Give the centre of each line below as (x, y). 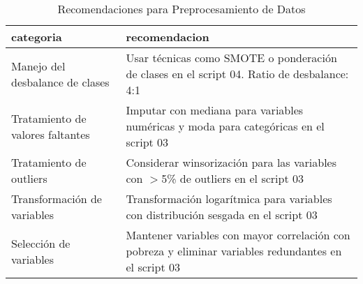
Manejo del (38, 66)
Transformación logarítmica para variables (229, 199)
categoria (37, 37)
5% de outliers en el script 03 (232, 178)
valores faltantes (51, 134)
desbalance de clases (60, 82)
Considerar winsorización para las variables (231, 162)
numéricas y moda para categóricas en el (225, 126)
